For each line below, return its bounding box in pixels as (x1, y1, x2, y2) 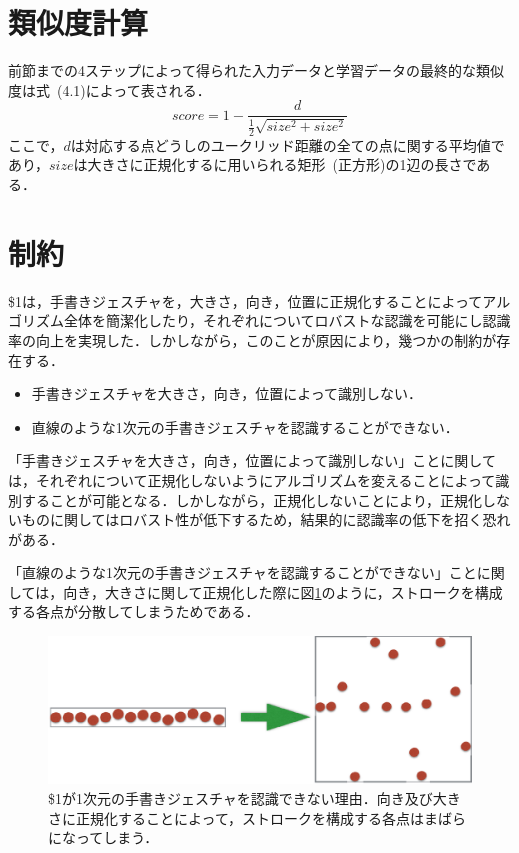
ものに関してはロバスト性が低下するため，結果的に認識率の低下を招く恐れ (21, 509, 511, 530)
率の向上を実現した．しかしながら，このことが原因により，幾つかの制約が (8, 329, 497, 350)
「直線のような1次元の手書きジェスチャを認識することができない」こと (8, 562, 477, 583)
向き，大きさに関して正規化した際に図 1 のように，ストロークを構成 (63, 581, 503, 602)
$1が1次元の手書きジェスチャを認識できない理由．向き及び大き (48, 787, 461, 808)
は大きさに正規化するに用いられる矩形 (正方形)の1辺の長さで (73, 154, 477, 175)
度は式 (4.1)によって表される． (8, 79, 211, 100)
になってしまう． (48, 827, 159, 848)
